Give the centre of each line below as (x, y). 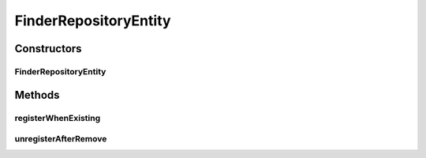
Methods (37, 95)
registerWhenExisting (58, 118)
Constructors (48, 49)
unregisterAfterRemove (61, 139)
